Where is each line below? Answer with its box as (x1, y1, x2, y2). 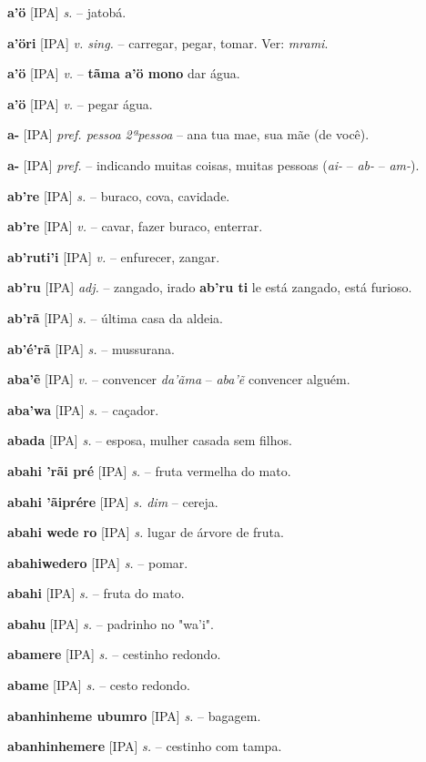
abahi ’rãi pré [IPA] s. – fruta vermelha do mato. (7, 461, 291, 480)
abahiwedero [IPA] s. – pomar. (7, 553, 188, 572)
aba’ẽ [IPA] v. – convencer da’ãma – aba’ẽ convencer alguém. (7, 370, 350, 389)
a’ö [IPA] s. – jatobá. (7, 3, 127, 21)
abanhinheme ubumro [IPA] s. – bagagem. (7, 706, 261, 725)
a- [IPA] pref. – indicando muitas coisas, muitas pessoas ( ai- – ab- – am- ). (7, 155, 420, 174)
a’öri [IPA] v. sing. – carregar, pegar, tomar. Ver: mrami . (7, 33, 329, 52)
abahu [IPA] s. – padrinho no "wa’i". (7, 614, 214, 633)
